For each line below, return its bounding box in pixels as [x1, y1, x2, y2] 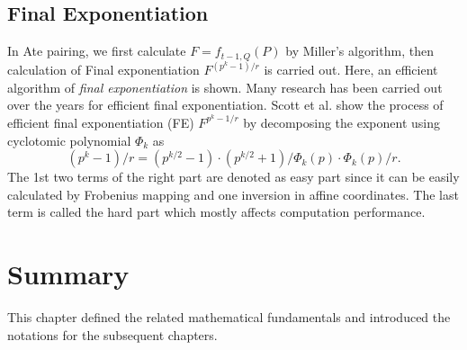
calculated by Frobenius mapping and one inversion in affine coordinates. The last [7, 184, 459, 203]
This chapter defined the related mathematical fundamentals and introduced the [7, 308, 451, 327]
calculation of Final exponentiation [7, 60, 200, 79]
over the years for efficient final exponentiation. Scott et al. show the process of [7, 95, 444, 114]
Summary [7, 256, 130, 292]
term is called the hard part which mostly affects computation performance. [7, 202, 426, 221]
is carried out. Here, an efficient [264, 60, 438, 79]
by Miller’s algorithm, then [285, 41, 434, 60]
